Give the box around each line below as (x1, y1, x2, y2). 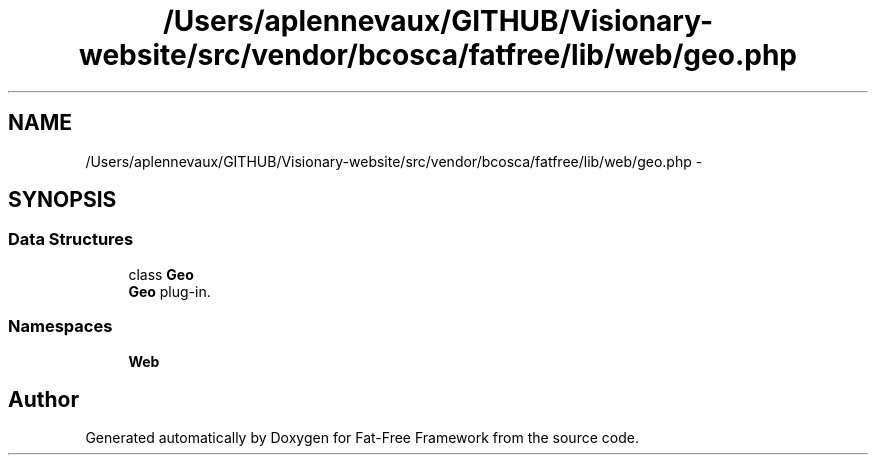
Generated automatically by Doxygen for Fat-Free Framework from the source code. (85, 429, 639, 447)
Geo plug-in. (128, 282, 211, 300)
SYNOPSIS (8, 187, 117, 213)
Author (8, 386, 79, 412)
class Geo (128, 265, 194, 283)
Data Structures (8, 229, 134, 250)
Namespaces (8, 316, 113, 337)
